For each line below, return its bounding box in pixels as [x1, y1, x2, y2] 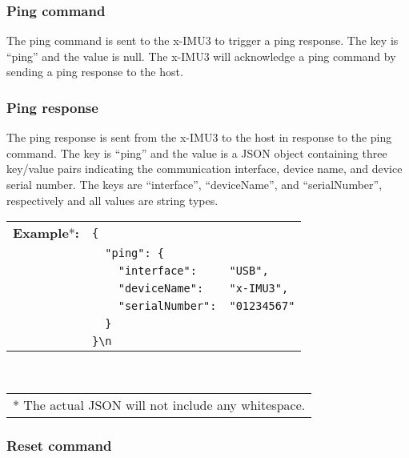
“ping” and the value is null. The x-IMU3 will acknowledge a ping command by [6, 47, 396, 64]
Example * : [13, 223, 79, 243]
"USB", [229, 264, 269, 278]
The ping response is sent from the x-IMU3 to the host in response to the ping [6, 129, 392, 146]
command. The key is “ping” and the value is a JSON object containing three [6, 144, 387, 161]
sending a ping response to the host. [6, 63, 183, 80]
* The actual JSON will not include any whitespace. [13, 395, 306, 414]
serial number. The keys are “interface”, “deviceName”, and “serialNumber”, [6, 176, 383, 192]
